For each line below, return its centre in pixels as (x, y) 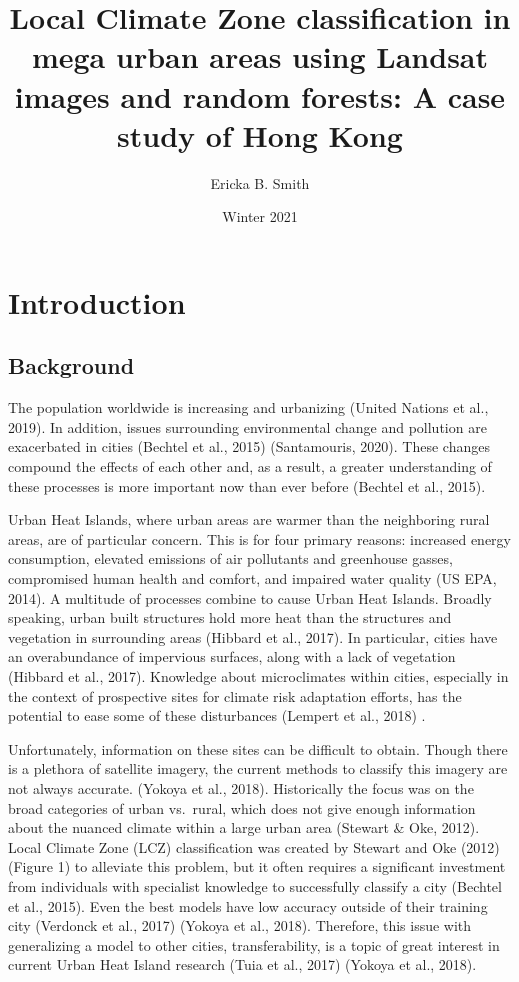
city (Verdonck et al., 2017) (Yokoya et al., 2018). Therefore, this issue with (240, 925)
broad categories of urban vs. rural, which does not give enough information (242, 807)
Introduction (97, 301)
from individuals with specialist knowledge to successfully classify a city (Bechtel (255, 885)
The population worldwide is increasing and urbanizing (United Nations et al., (248, 407)
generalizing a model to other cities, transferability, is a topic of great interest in (254, 944)
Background (71, 365)
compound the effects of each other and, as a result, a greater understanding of (250, 466)
